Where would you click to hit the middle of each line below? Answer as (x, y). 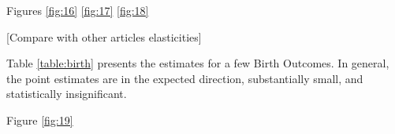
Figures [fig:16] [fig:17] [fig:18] (78, 10)
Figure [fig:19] (40, 120)
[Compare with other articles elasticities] (104, 36)
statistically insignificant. (67, 94)
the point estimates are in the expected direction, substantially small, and (185, 78)
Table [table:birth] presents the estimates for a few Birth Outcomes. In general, (198, 63)
